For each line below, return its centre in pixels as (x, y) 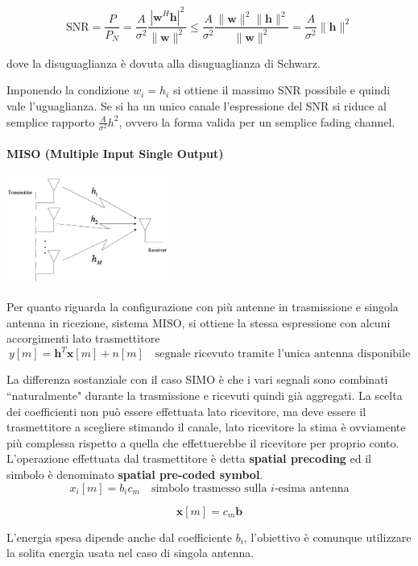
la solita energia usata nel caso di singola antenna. (130, 553)
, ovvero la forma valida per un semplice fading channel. (257, 121)
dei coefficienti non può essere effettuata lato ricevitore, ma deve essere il (186, 411)
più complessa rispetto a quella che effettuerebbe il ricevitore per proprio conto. (203, 442)
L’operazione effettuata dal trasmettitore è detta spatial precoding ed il (189, 458)
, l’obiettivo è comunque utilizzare (327, 537)
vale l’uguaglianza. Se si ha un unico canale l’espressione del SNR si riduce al (197, 106)
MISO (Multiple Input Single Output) (115, 154)
